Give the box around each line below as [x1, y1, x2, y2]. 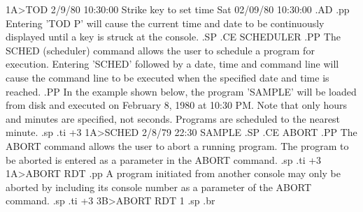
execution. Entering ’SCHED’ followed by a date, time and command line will [6, 56, 339, 71]
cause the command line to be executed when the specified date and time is [6, 70, 329, 84]
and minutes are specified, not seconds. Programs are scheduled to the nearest [6, 111, 341, 126]
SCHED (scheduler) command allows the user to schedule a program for [6, 43, 315, 57]
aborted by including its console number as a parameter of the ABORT [6, 179, 312, 194]
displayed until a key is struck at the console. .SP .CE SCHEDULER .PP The [6, 29, 341, 44]
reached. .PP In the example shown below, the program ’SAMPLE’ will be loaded [6, 84, 357, 98]
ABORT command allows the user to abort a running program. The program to [6, 138, 349, 153]
